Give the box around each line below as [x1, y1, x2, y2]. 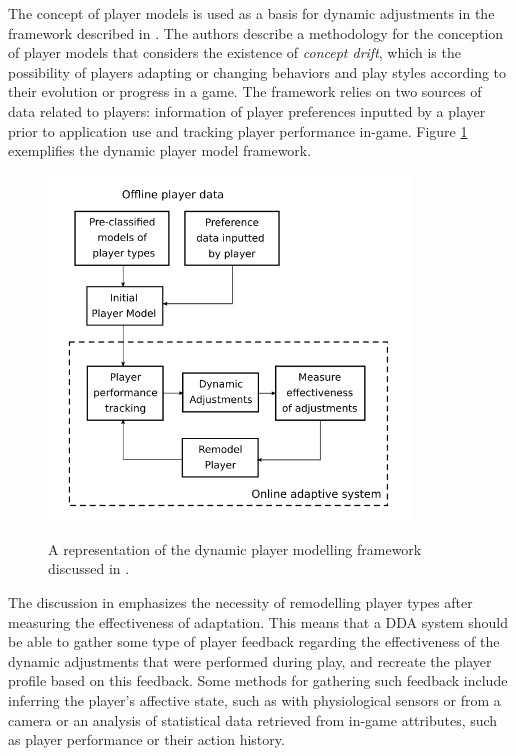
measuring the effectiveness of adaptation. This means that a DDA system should [8, 611, 508, 632]
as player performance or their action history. [8, 729, 285, 750]
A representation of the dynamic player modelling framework [48, 538, 422, 559]
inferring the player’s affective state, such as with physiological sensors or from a [8, 689, 501, 710]
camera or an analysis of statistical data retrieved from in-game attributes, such [8, 709, 498, 730]
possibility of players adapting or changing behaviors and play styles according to [8, 61, 507, 82]
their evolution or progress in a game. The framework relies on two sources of [8, 81, 482, 102]
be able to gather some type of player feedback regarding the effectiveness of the [8, 631, 500, 652]
